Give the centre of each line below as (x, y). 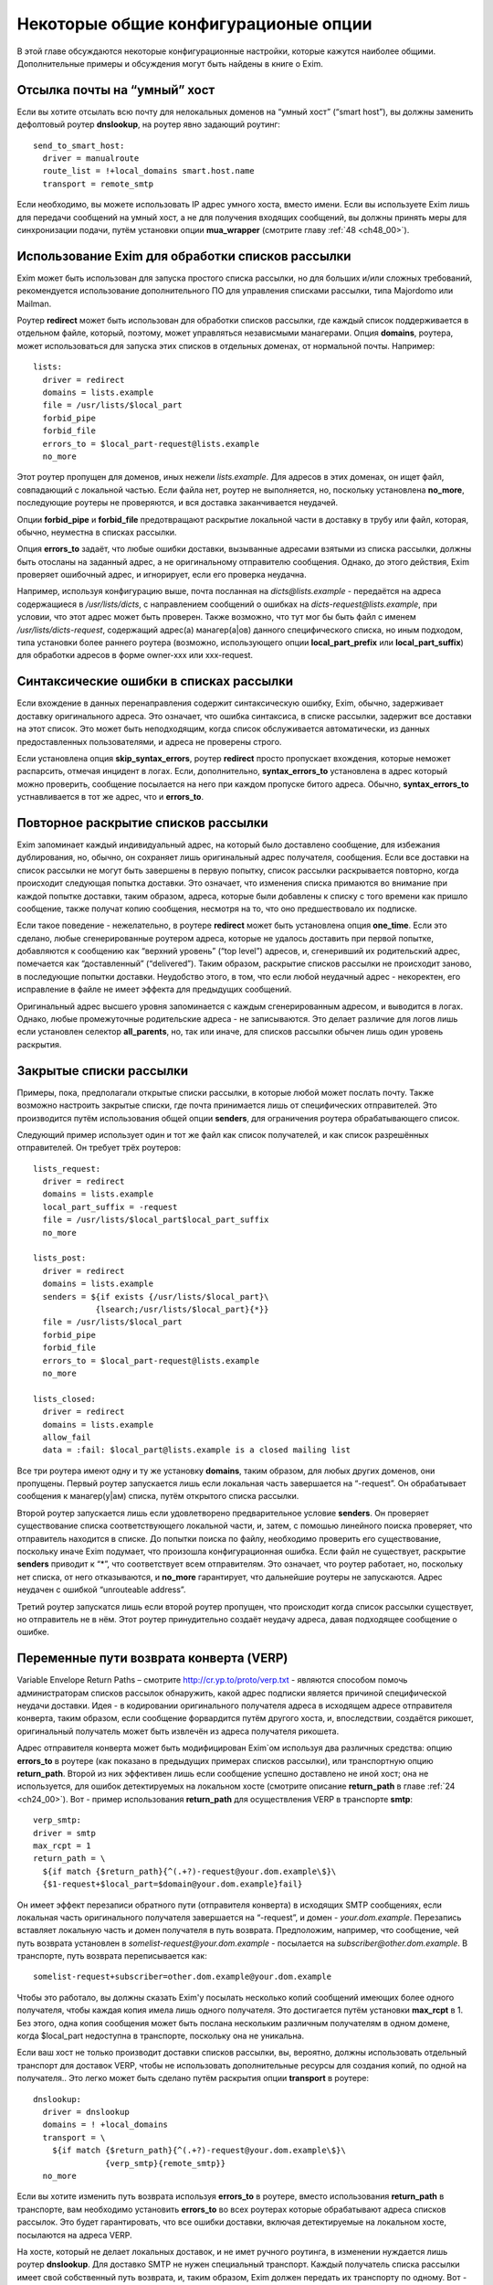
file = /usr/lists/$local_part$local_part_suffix (156, 1220)
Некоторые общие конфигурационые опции (195, 24)
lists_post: (60, 1258)
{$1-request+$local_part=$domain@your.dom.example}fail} (173, 1884)
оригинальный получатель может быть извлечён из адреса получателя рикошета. (178, 1731)
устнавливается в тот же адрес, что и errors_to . (110, 797)
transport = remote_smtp (98, 184)
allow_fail (67, 1437)
